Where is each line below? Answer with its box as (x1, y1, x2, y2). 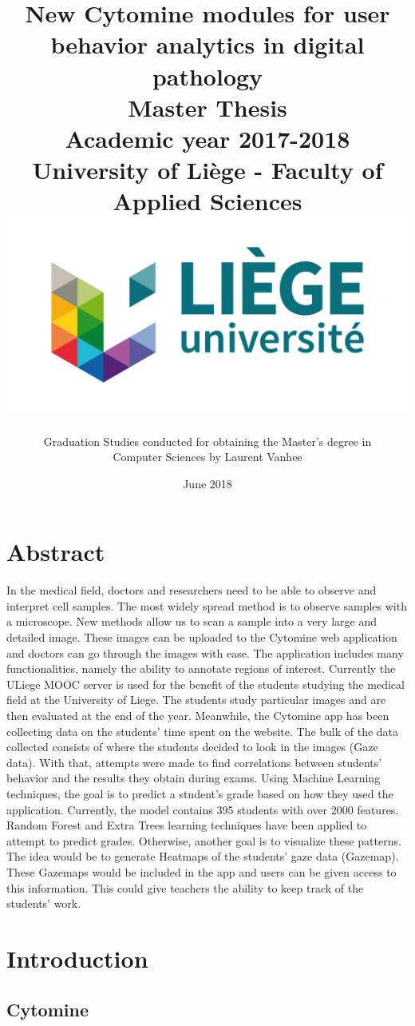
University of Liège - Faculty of (32, 153, 383, 186)
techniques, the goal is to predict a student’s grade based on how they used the (6, 785, 393, 801)
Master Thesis (128, 90, 287, 123)
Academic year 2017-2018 (65, 121, 350, 154)
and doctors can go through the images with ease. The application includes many (6, 644, 404, 661)
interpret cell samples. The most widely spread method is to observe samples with (6, 597, 407, 614)
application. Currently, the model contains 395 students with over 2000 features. (6, 801, 399, 817)
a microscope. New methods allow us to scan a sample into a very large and (6, 613, 377, 630)
